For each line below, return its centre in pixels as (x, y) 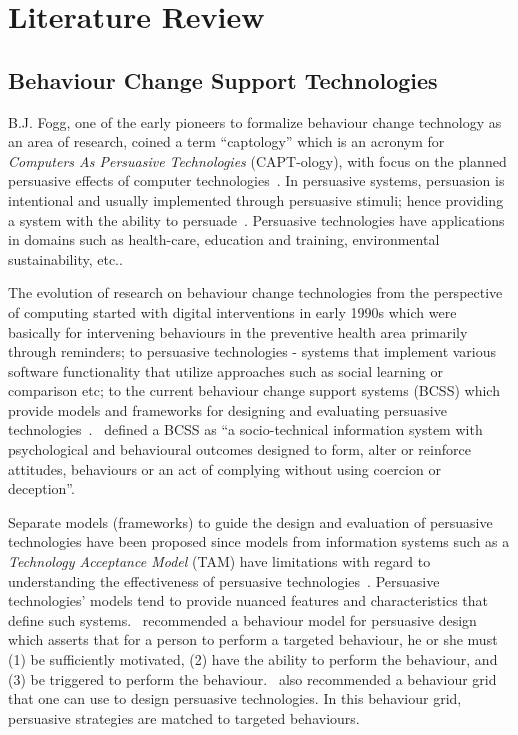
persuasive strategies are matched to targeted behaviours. (184, 717)
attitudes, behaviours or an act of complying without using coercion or (224, 468)
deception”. (41, 488)
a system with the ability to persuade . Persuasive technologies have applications (256, 219)
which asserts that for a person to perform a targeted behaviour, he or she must (253, 639)
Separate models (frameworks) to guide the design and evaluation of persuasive (250, 521)
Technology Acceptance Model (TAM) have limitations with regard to (219, 561)
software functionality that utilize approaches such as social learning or (225, 370)
